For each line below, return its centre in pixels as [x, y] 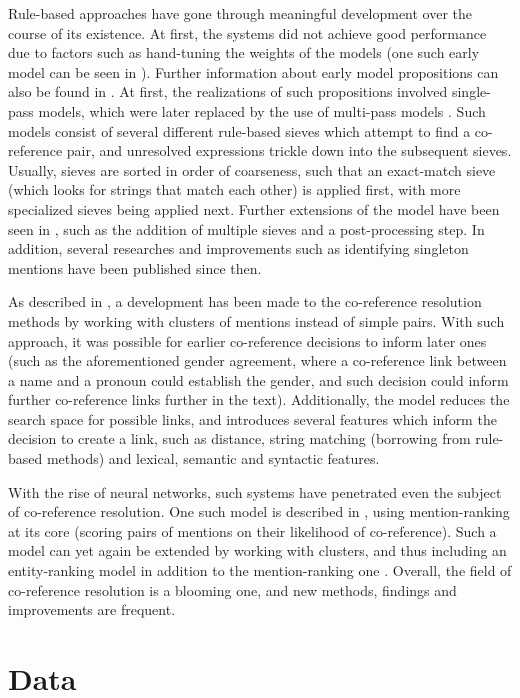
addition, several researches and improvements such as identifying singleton [238, 248]
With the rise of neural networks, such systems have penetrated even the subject [255, 491]
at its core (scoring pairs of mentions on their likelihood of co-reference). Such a [252, 530]
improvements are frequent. [92, 609]
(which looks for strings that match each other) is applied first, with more [234, 189]
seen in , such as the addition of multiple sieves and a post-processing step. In [246, 228]
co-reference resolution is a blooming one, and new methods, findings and [232, 589]
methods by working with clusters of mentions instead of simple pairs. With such [256, 320]
